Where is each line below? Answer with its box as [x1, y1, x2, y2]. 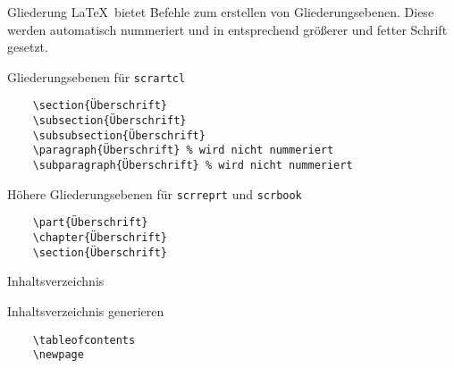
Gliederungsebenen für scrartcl [7, 67, 186, 86]
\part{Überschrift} [32, 216, 148, 230]
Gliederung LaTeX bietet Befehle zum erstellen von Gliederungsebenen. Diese [7, 3, 434, 21]
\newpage [32, 348, 84, 362]
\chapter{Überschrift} [32, 231, 167, 245]
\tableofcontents [32, 333, 136, 347]
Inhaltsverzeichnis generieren [7, 301, 164, 320]
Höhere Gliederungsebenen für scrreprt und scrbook [7, 184, 302, 203]
